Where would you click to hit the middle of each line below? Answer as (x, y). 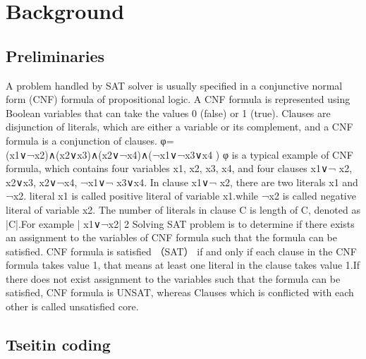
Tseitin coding (58, 345)
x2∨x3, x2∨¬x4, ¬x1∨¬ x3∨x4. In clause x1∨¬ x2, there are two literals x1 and (182, 182)
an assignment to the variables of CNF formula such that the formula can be (171, 237)
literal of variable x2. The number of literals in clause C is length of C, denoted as (183, 209)
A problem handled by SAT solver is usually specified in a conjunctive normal (174, 85)
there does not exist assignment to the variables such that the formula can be (173, 278)
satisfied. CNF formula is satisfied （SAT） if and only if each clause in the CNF (181, 251)
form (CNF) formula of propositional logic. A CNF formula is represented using (178, 99)
